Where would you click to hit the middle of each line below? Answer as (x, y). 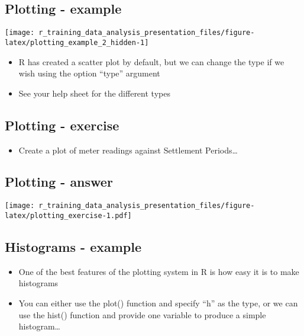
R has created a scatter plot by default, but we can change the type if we (151, 61)
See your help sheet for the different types (94, 93)
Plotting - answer (59, 182)
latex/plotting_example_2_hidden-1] (77, 42)
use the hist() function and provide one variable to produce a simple (142, 314)
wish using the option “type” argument (89, 73)
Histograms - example (73, 247)
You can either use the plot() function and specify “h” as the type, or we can (158, 303)
